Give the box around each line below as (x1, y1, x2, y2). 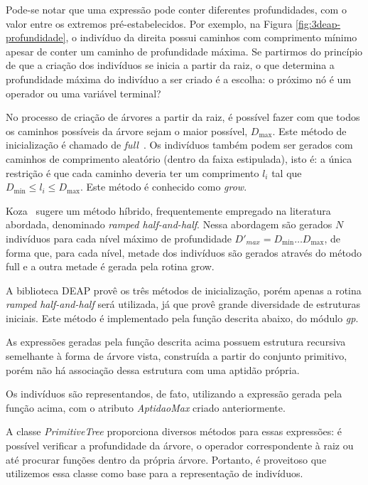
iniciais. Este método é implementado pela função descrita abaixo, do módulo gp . (6, 310, 359, 325)
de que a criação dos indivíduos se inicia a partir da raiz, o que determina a (6, 58, 335, 73)
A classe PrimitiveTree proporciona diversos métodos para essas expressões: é (6, 424, 342, 439)
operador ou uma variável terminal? (6, 85, 161, 100)
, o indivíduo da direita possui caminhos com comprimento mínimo (65, 30, 357, 45)
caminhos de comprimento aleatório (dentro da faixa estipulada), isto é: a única (6, 151, 352, 166)
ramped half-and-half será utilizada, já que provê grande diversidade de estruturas (6, 297, 360, 311)
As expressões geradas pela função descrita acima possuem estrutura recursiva (6, 334, 346, 349)
